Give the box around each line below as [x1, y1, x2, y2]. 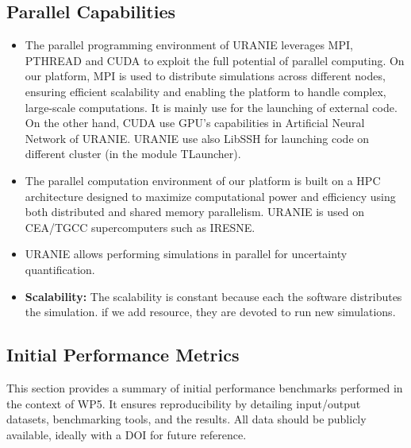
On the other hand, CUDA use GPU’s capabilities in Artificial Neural [25, 114, 365, 131]
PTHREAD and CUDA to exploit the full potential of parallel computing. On [25, 52, 405, 68]
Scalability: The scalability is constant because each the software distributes [25, 288, 402, 304]
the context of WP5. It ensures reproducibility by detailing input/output [6, 395, 361, 411]
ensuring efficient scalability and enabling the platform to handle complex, [25, 83, 386, 99]
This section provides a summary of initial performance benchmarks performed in [6, 379, 403, 396]
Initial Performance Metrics [6, 342, 240, 367]
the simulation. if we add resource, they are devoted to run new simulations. [25, 303, 396, 320]
